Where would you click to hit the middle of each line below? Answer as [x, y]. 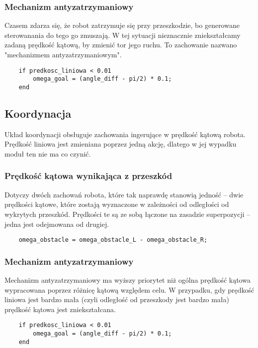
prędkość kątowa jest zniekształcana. [60, 309]
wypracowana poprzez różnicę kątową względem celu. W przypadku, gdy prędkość [129, 289]
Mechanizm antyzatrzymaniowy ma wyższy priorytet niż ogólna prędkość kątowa [128, 280]
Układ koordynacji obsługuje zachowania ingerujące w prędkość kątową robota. [125, 134]
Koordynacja [38, 113]
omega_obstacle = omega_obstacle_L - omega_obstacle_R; [113, 240]
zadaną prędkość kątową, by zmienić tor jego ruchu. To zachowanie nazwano [121, 45]
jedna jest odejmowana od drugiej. [57, 224]
